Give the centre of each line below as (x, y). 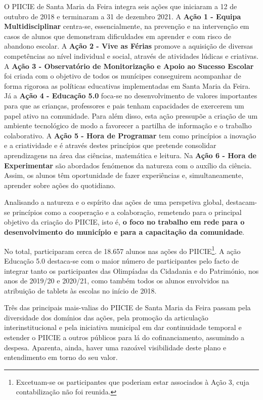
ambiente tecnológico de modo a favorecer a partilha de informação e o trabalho (128, 125)
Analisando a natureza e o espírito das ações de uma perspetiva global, (114, 202)
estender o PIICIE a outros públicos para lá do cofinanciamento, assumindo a (124, 337)
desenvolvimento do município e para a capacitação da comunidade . (124, 232)
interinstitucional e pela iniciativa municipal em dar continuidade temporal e (123, 327)
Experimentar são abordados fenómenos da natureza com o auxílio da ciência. (128, 165)
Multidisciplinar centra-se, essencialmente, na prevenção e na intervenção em (127, 26)
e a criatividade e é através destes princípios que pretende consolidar (110, 145)
